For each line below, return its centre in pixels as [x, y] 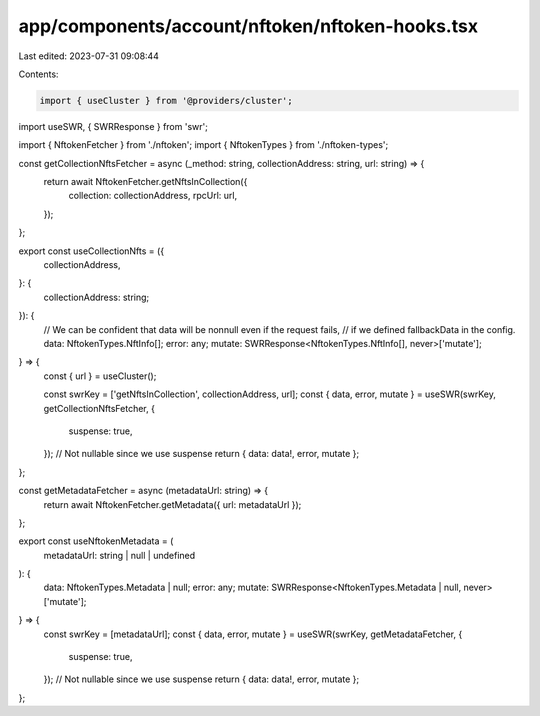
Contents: [38, 74]
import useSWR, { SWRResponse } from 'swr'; [113, 126]
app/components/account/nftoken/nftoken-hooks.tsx [248, 26]
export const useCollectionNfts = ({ [91, 251]
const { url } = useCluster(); [100, 376]
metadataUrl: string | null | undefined [119, 555]
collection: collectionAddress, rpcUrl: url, [153, 196]
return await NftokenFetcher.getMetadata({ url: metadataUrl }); [172, 504]
